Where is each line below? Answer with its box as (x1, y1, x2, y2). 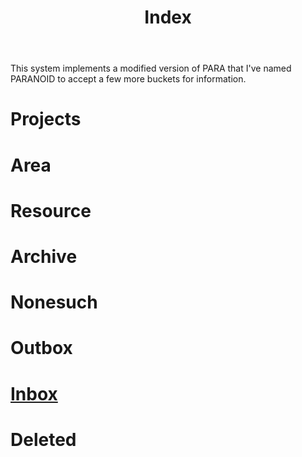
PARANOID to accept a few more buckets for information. (10, 73, 247, 85)
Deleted (10, 428, 77, 451)
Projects (10, 108, 82, 131)
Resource (10, 199, 92, 222)
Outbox (10, 337, 73, 360)
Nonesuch (10, 291, 98, 314)
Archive (10, 245, 78, 268)
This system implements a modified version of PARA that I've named (10, 62, 292, 75)
